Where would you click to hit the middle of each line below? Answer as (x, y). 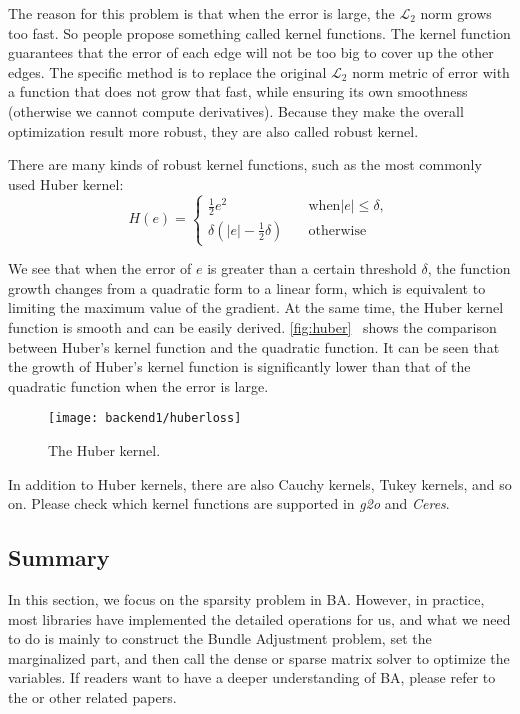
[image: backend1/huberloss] (145, 418)
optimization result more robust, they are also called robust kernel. (213, 130)
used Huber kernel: (66, 183)
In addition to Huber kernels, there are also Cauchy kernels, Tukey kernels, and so (260, 483)
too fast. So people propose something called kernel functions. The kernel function (259, 32)
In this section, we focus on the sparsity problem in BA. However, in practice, (246, 599)
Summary (59, 557)
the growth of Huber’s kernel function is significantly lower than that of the (239, 366)
